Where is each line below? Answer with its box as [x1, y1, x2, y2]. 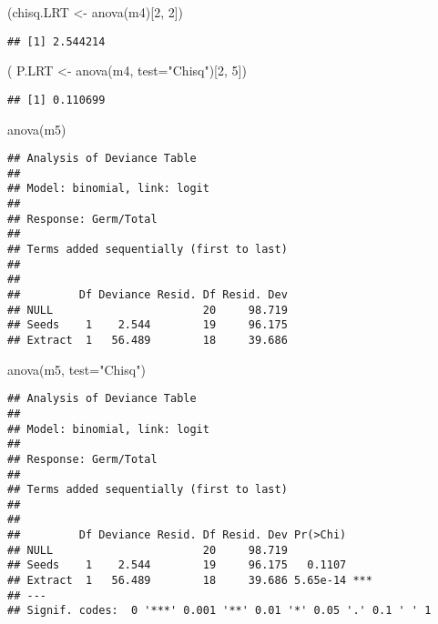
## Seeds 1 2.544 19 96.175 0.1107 [7, 559, 347, 572]
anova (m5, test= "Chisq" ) [7, 359, 146, 378]
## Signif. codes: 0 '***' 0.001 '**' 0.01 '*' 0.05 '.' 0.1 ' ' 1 [7, 604, 432, 618]
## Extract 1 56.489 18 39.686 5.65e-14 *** [7, 574, 372, 588]
